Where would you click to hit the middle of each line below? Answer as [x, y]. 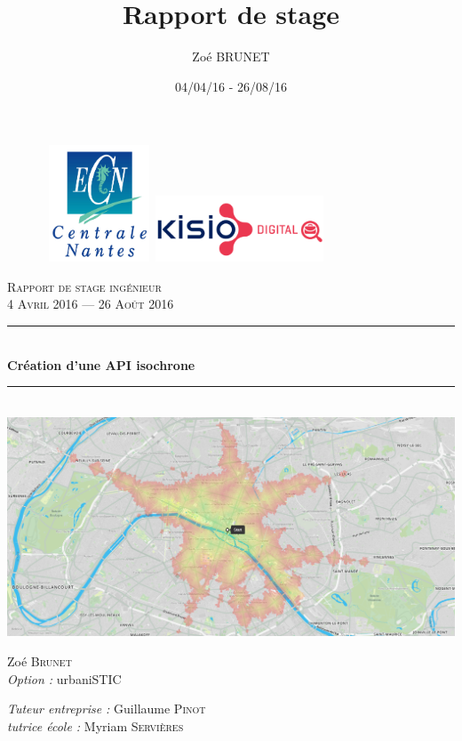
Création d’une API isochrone [101, 364]
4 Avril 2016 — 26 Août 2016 [91, 304]
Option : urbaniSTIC [64, 678]
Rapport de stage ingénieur [84, 286]
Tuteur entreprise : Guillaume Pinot [107, 709]
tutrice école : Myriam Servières [96, 725]
